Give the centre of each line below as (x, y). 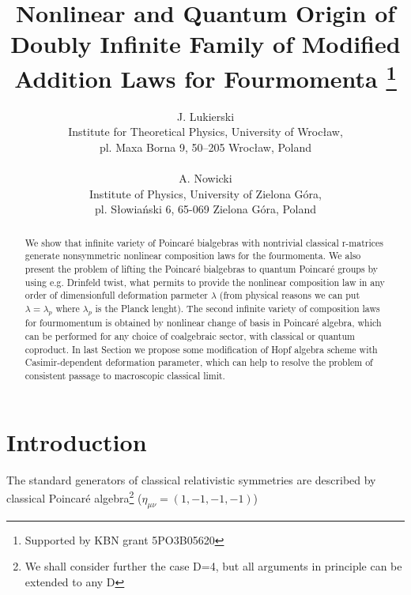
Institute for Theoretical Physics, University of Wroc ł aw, (205, 132)
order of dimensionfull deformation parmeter (116, 295)
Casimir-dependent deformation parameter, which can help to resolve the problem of (199, 362)
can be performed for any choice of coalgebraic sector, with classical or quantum (190, 336)
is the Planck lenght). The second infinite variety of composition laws (238, 309)
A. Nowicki (205, 178)
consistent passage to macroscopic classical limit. (125, 376)
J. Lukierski (205, 116)
